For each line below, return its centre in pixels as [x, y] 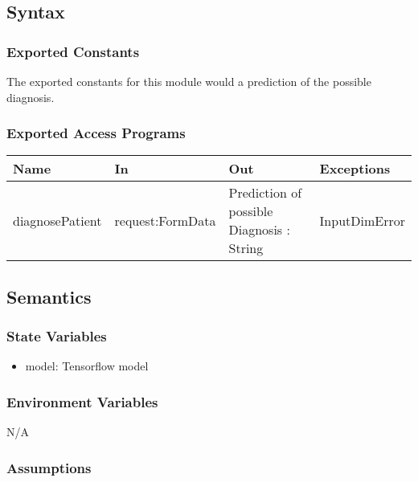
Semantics [49, 296]
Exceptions [355, 169]
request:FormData [165, 220]
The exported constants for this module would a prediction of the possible [189, 81]
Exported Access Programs [96, 133]
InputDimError [362, 220]
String [246, 248]
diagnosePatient [57, 220]
